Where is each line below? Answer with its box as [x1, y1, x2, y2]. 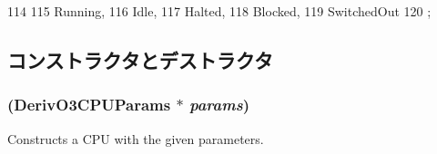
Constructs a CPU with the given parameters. [7, 129, 264, 148]
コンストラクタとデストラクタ [7, 45, 273, 73]
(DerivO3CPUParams [7, 93, 171, 116]
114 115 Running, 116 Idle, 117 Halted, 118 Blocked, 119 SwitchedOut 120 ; [7, 2, 432, 20]
